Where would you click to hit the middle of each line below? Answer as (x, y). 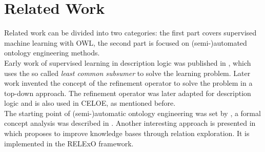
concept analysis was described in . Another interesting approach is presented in (130, 123)
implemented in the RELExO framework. (69, 143)
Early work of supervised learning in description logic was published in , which (128, 62)
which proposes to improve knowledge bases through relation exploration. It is (127, 133)
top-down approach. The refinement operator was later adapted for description (128, 93)
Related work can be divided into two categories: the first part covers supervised (130, 33)
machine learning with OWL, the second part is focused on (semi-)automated (126, 42)
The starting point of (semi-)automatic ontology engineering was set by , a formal (132, 113)
